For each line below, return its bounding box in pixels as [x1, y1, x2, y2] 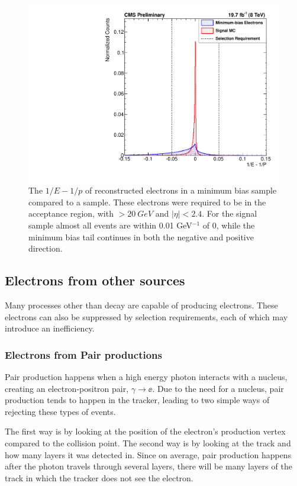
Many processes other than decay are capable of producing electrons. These [5, 299, 278, 311]
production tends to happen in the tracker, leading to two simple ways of [5, 394, 270, 406]
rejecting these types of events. [5, 405, 116, 417]
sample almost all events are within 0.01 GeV [28, 219, 192, 231]
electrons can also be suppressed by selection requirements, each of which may [5, 310, 288, 323]
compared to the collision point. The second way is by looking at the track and [5, 436, 291, 449]
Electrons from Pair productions [5, 347, 162, 362]
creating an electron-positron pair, [5, 382, 129, 394]
